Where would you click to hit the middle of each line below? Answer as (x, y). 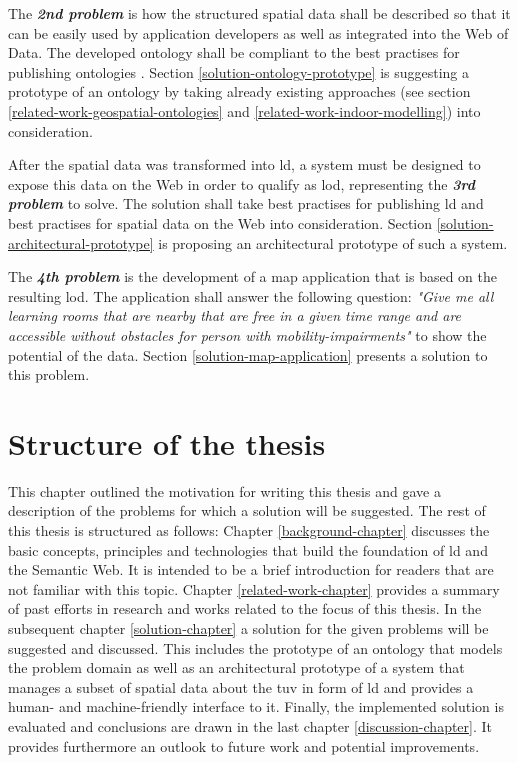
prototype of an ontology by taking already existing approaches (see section (239, 91)
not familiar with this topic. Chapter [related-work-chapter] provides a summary (254, 588)
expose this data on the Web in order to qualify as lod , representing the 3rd (241, 183)
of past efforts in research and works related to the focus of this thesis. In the (245, 608)
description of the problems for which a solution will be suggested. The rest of (247, 510)
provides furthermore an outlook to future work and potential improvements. (244, 745)
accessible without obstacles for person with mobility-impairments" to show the (247, 334)
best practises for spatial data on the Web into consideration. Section (220, 222)
